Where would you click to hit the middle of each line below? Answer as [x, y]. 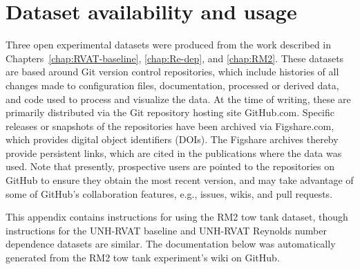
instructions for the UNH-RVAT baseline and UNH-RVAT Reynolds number [166, 230]
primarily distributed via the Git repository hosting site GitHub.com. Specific [170, 112]
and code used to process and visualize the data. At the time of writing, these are [178, 99]
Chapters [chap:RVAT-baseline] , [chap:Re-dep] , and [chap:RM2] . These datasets [175, 58]
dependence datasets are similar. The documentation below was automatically [171, 244]
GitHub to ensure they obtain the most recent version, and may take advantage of [180, 180]
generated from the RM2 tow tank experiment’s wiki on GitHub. [143, 258]
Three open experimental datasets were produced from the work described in [169, 45]
